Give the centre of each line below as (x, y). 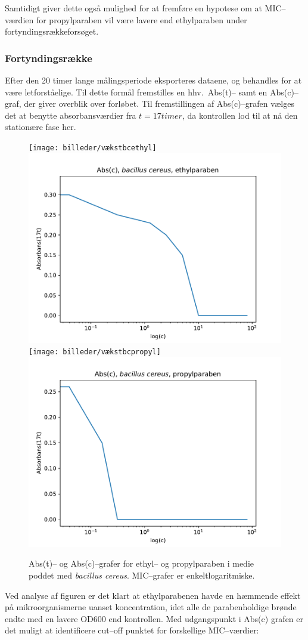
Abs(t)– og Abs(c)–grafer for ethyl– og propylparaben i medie (141, 563)
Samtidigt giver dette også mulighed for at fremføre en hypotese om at (133, 8)
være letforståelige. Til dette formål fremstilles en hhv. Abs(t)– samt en (136, 92)
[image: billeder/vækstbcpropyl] (95, 352)
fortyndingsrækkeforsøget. (52, 31)
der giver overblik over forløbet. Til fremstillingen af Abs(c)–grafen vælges (159, 103)
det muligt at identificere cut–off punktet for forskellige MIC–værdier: (132, 630)
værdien (19, 19)
